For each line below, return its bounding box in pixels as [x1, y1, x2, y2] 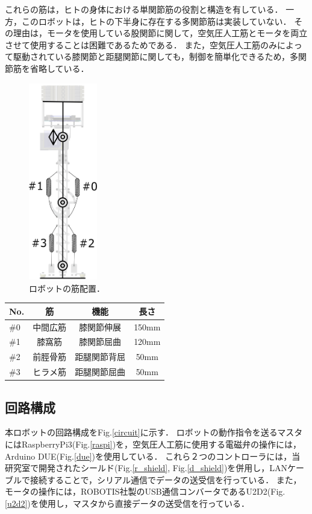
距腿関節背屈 [75, 350, 126, 363]
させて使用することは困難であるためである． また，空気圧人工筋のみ [5, 38, 278, 51]
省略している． [30, 62, 89, 74]
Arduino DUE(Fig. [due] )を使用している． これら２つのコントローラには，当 [5, 449, 301, 462]
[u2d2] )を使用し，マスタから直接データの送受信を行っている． [5, 496, 250, 509]
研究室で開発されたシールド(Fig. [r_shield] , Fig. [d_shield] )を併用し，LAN [5, 461, 288, 474]
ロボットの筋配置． [29, 281, 105, 294]
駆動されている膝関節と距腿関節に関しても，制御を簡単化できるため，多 [13, 50, 298, 63]
